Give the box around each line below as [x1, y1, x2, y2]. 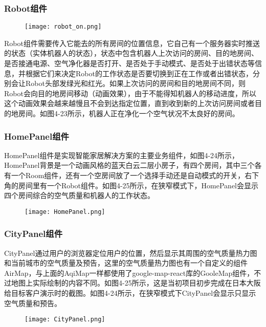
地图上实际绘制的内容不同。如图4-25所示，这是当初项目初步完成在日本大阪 [11, 277, 261, 288]
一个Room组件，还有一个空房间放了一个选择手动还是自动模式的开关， [11, 170, 245, 181]
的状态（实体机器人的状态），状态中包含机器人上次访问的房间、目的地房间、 [4, 48, 258, 58]
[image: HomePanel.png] [25, 208, 105, 215]
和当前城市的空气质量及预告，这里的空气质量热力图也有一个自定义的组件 [4, 257, 248, 268]
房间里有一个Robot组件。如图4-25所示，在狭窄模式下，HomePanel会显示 [18, 180, 258, 190]
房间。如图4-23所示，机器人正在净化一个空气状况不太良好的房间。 [18, 108, 239, 119]
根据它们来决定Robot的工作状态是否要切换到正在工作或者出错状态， [25, 68, 253, 78]
